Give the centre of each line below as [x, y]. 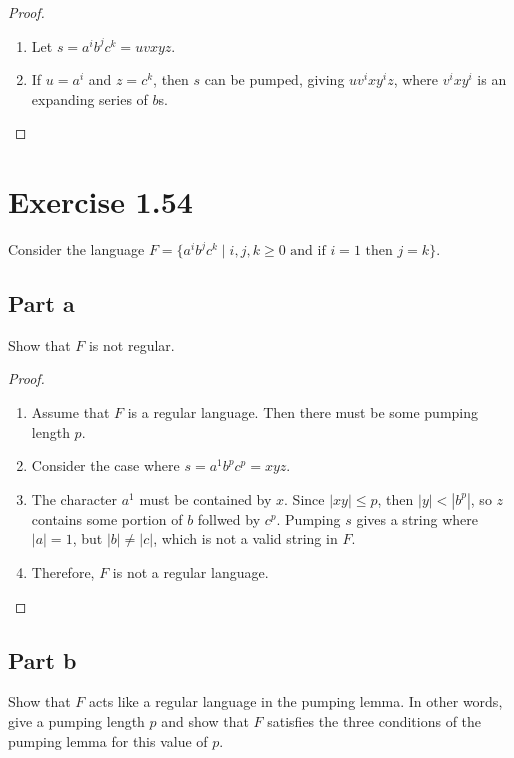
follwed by [229, 518]
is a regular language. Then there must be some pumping [303, 412]
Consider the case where [105, 465]
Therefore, [63, 572]
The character [74, 498]
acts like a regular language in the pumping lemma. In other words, [295, 701]
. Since [304, 498]
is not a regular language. [190, 572]
